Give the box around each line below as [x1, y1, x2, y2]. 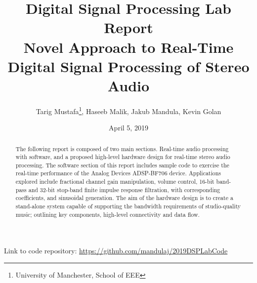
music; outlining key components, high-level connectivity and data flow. [15, 210, 200, 218]
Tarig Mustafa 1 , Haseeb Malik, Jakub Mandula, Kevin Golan [36, 104, 221, 116]
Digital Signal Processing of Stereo [7, 56, 250, 76]
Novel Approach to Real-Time [23, 37, 234, 57]
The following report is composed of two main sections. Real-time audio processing [15, 144, 229, 153]
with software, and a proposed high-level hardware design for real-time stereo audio [15, 153, 230, 161]
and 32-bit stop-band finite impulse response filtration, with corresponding [28, 185, 220, 194]
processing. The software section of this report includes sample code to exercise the [15, 161, 229, 169]
